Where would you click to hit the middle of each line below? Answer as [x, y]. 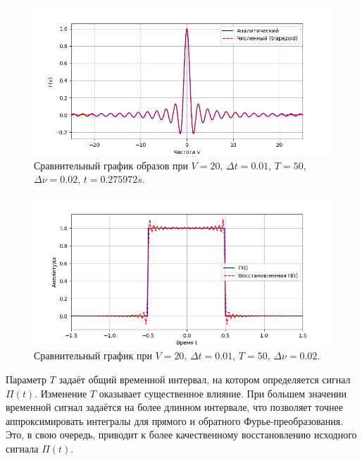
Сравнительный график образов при [111, 165]
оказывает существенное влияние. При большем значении [223, 393]
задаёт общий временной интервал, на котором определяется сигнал [205, 379]
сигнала [22, 448]
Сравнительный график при [93, 355]
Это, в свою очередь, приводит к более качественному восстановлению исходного [181, 435]
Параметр [26, 379]
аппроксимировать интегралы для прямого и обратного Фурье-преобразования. [175, 420]
